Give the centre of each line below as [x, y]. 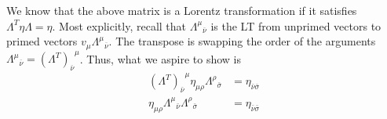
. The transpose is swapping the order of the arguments [242, 41]
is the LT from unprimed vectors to [296, 25]
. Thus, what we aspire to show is [160, 58]
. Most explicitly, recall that [119, 25]
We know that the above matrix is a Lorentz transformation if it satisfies [182, 10]
